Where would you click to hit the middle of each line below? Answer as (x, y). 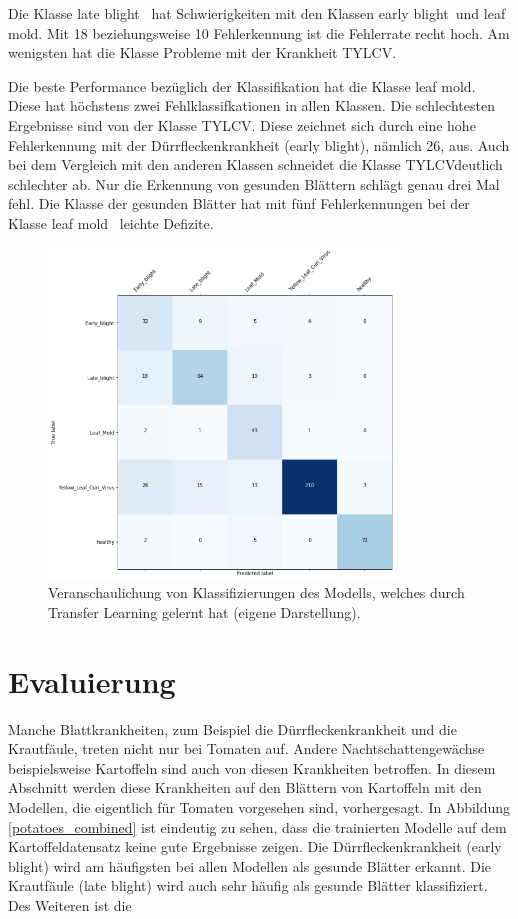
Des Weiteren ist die (70, 905)
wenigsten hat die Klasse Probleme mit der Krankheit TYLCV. (202, 52)
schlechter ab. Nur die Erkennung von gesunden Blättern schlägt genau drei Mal (254, 183)
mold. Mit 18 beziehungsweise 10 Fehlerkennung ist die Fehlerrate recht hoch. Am (259, 32)
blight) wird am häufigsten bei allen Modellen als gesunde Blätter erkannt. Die (249, 865)
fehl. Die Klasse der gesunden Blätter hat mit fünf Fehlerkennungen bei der (239, 203)
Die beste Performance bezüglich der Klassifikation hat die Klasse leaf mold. (242, 85)
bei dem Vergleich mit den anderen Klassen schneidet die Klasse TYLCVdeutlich (255, 164)
